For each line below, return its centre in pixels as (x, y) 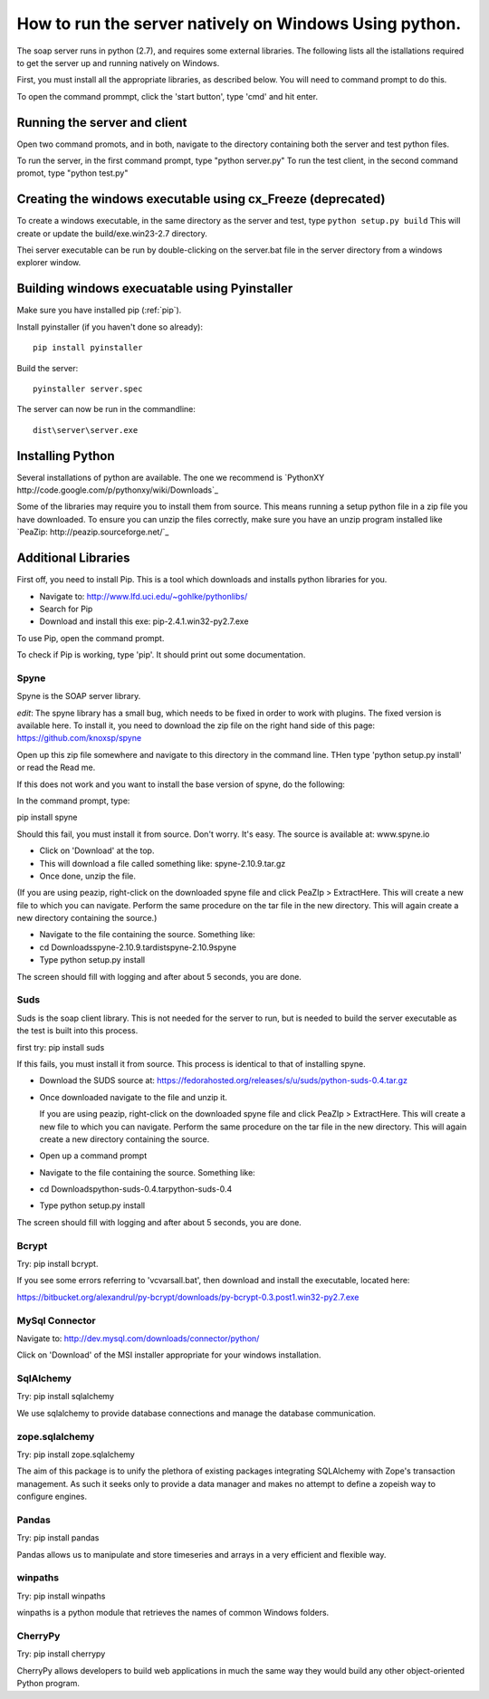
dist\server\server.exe (86, 430)
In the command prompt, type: (73, 801)
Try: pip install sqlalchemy (66, 1397)
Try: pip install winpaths (61, 1596)
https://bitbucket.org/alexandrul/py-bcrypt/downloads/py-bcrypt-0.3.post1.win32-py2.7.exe (188, 1297)
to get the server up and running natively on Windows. (118, 62)
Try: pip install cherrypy (61, 1654)
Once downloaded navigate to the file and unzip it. (134, 1097)
